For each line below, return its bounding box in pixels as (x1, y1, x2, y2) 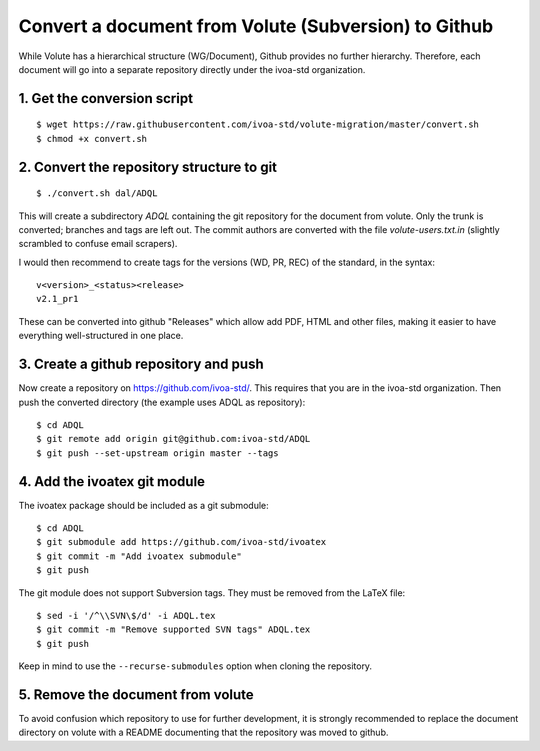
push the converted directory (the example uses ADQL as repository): (18, 396, 306, 408)
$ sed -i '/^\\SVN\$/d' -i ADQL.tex (36, 610, 216, 621)
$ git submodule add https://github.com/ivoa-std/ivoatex (36, 536, 327, 548)
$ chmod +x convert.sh (36, 133, 148, 144)
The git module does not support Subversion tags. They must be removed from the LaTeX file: (18, 586, 406, 599)
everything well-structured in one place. (18, 330, 184, 342)
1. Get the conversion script (18, 90, 194, 107)
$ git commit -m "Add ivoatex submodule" (36, 550, 242, 562)
